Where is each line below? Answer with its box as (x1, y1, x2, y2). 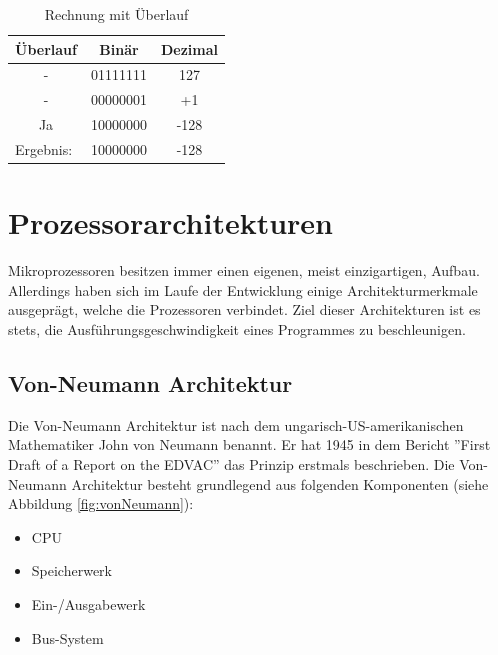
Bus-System (31, 627, 104, 648)
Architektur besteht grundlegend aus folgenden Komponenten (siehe (71, 473, 489, 494)
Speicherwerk (31, 560, 112, 581)
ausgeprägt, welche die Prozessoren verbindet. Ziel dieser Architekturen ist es (8, 299, 481, 320)
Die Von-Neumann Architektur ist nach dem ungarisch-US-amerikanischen (8, 414, 464, 435)
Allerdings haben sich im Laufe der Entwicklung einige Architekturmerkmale (8, 279, 478, 300)
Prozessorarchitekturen (8, 202, 333, 243)
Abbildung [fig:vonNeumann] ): (8, 493, 194, 514)
